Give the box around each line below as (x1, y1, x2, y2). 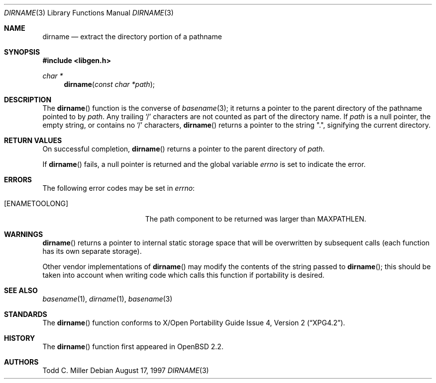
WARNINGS (4, 230, 43, 238)
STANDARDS (4, 310, 47, 318)
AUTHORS (4, 358, 39, 366)
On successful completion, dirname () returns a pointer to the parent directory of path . (42, 145, 325, 153)
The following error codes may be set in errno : (42, 184, 195, 192)
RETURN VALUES (4, 136, 62, 145)
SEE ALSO (4, 286, 38, 295)
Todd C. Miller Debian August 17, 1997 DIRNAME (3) (42, 366, 209, 375)
